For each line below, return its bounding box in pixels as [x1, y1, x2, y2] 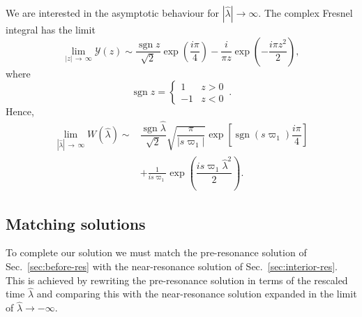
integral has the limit [6, 22, 96, 36]
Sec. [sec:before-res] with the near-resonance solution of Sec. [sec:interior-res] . [6, 258, 338, 273]
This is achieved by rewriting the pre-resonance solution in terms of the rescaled [6, 272, 348, 287]
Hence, [6, 104, 34, 119]
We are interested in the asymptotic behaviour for [6, 6, 219, 20]
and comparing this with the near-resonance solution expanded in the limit [36, 286, 357, 301]
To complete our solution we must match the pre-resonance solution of [6, 245, 307, 260]
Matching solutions [6, 212, 146, 234]
